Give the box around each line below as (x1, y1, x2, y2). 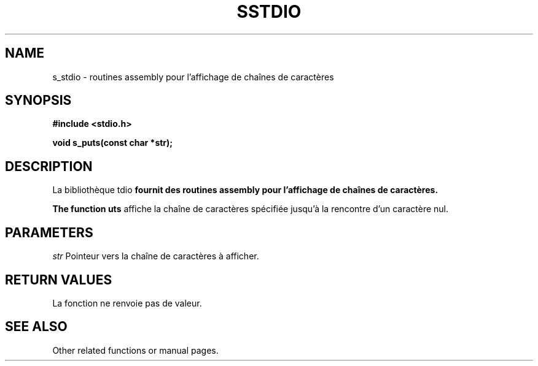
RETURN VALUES (5, 272, 112, 288)
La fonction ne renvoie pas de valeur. (52, 297, 202, 308)
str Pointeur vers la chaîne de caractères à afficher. (52, 251, 259, 262)
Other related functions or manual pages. (52, 345, 219, 356)
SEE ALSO (5, 319, 68, 335)
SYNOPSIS (5, 93, 72, 109)
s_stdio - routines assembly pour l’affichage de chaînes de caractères (52, 71, 334, 82)
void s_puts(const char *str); (52, 137, 173, 148)
